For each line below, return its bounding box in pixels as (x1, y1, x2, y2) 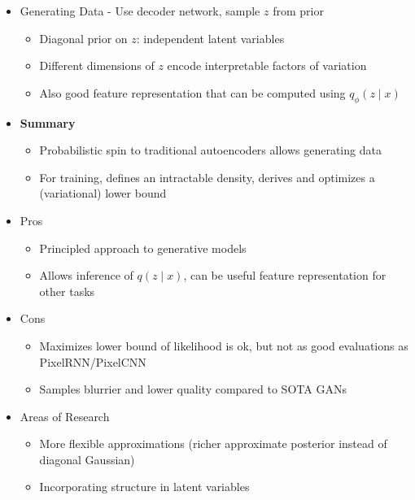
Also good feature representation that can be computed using (39, 84, 346, 101)
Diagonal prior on (39, 29, 128, 46)
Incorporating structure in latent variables (39, 478, 250, 495)
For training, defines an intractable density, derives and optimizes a (39, 168, 375, 185)
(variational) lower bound (39, 185, 167, 202)
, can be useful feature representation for (183, 267, 387, 284)
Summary (20, 114, 76, 131)
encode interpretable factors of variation (167, 57, 367, 74)
